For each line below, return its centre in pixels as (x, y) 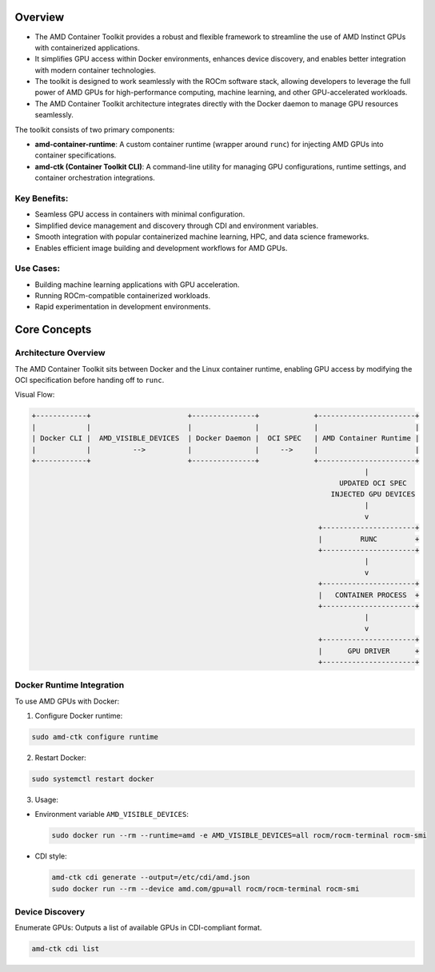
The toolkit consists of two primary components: (95, 129)
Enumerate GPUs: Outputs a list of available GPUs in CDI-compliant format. (138, 928)
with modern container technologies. (95, 70)
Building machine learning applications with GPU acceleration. (137, 285)
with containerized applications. (87, 47)
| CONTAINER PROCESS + (369, 595)
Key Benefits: (42, 198)
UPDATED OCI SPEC (373, 483)
